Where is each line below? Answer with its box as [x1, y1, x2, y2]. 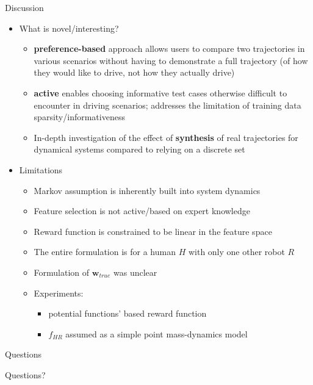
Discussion [5, 1, 44, 13]
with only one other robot [188, 245, 285, 258]
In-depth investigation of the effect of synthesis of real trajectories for [34, 131, 298, 143]
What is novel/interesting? [19, 21, 119, 34]
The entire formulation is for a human [34, 245, 176, 258]
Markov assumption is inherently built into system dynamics [34, 184, 261, 196]
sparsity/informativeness [34, 110, 125, 123]
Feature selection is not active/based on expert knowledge [34, 204, 250, 217]
